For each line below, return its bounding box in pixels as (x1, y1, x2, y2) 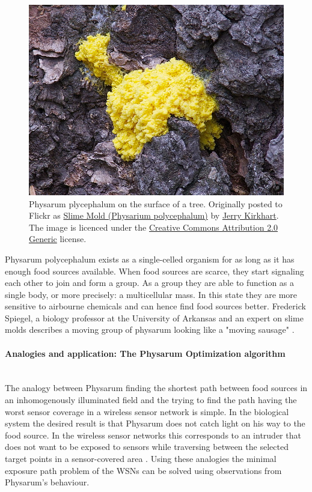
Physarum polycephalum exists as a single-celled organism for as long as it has (5, 252, 295, 265)
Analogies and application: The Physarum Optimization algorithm (5, 347, 286, 359)
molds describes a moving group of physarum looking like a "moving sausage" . (5, 323, 295, 336)
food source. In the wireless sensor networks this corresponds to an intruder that (5, 428, 301, 441)
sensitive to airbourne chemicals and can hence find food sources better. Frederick (5, 300, 306, 312)
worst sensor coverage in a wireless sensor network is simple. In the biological (5, 405, 289, 418)
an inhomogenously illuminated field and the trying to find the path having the (5, 393, 297, 406)
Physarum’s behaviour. (5, 476, 90, 488)
